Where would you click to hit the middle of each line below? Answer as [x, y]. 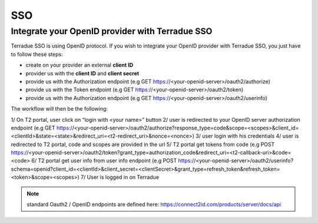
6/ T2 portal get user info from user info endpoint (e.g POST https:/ [113, 161]
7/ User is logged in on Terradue [120, 177]
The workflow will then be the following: [59, 109]
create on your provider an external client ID [79, 65]
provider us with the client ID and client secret [82, 73]
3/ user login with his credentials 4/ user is [247, 136]
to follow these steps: [37, 54]
